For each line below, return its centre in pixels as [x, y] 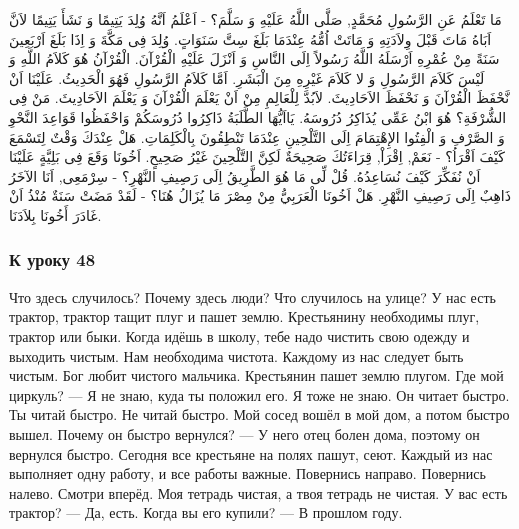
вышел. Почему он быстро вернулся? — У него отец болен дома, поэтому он [244, 433]
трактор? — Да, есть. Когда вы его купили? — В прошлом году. [206, 512]
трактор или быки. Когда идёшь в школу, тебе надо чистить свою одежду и [239, 335]
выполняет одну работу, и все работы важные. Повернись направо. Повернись [247, 473]
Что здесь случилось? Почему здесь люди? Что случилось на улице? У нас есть [252, 296]
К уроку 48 [52, 259]
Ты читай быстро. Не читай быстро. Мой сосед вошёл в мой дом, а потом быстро [259, 414]
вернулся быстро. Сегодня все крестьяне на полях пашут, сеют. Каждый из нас [251, 453]
